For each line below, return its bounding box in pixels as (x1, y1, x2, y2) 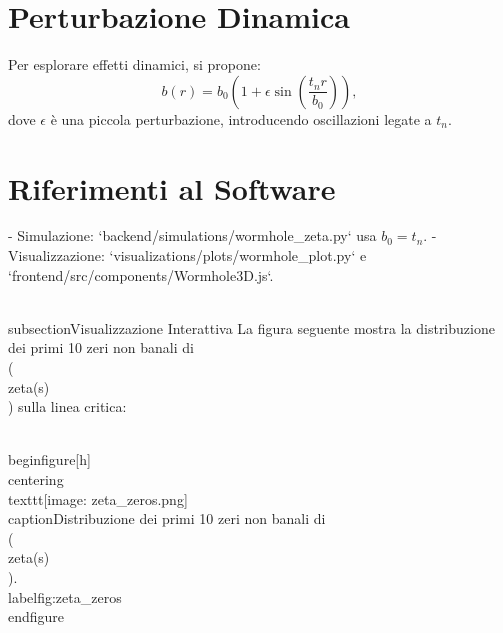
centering (8, 468, 64, 489)
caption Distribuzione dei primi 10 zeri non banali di (8, 508, 326, 529)
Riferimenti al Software (8, 167, 336, 208)
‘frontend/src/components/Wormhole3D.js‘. (8, 264, 274, 285)
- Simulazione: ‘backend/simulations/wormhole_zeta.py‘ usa (8, 225, 377, 246)
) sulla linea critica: (8, 396, 127, 417)
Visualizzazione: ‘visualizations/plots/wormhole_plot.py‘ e (8, 245, 367, 266)
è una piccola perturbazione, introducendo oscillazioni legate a (50, 108, 432, 129)
